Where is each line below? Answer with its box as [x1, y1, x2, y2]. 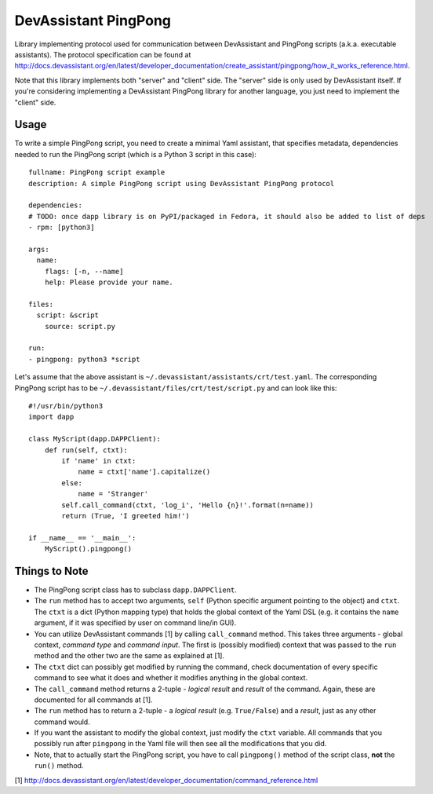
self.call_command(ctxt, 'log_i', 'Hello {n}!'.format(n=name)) [61, 500, 314, 510]
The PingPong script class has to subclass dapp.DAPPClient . [34, 585, 237, 595]
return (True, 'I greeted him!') [61, 511, 190, 520]
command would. [34, 717, 90, 726]
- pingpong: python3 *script [28, 354, 140, 364]
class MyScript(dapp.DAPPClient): [28, 434, 161, 444]
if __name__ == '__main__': [28, 533, 136, 542]
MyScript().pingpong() [44, 544, 133, 554]
